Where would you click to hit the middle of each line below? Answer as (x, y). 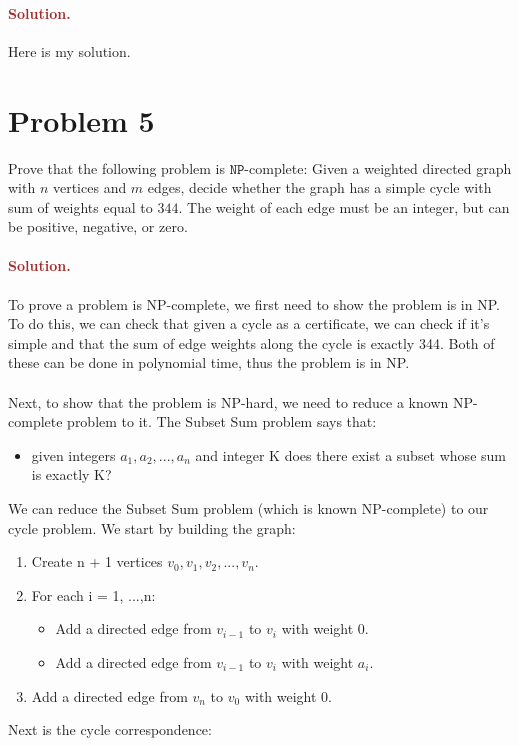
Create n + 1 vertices (97, 561)
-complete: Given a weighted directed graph (378, 167)
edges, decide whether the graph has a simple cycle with (319, 187)
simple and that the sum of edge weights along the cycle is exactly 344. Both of (251, 342)
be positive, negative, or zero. (98, 226)
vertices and (89, 187)
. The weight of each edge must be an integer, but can (344, 206)
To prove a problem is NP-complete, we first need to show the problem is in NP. (254, 303)
